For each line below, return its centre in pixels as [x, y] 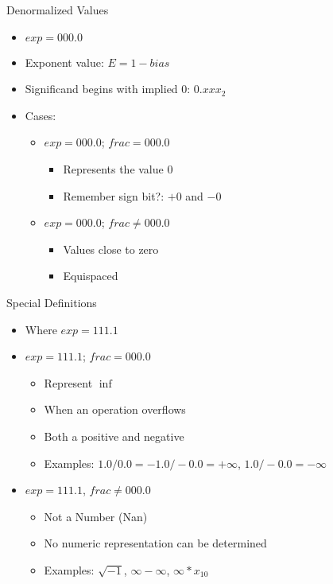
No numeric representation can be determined [155, 543]
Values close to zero [111, 249]
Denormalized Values [58, 10]
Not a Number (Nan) [96, 516]
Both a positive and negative [114, 436]
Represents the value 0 [118, 168]
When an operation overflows [115, 409]
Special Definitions [52, 302]
